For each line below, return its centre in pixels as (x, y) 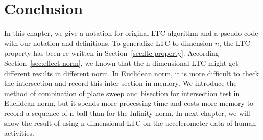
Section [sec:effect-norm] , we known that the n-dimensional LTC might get (121, 63)
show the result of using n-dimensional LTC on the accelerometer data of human (130, 123)
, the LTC (235, 43)
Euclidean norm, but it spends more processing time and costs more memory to (129, 103)
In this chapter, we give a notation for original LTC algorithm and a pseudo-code (131, 33)
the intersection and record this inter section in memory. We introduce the (121, 83)
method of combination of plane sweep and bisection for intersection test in (122, 93)
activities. (19, 133)
